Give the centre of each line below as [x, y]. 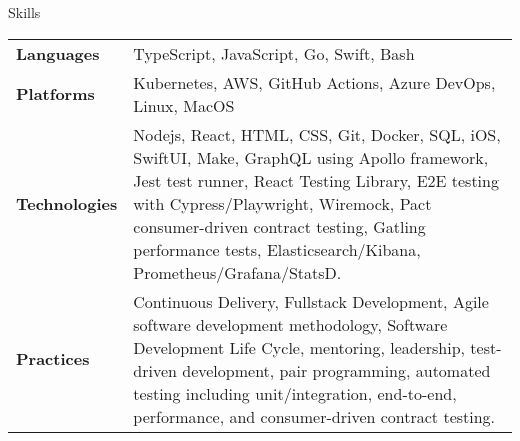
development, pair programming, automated [336, 370]
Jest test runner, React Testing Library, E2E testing [316, 180]
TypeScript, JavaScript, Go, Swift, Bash [274, 53]
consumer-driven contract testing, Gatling [279, 226]
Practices [53, 359]
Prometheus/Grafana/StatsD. [237, 272]
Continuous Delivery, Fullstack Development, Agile [311, 301]
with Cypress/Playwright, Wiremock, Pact [282, 203]
